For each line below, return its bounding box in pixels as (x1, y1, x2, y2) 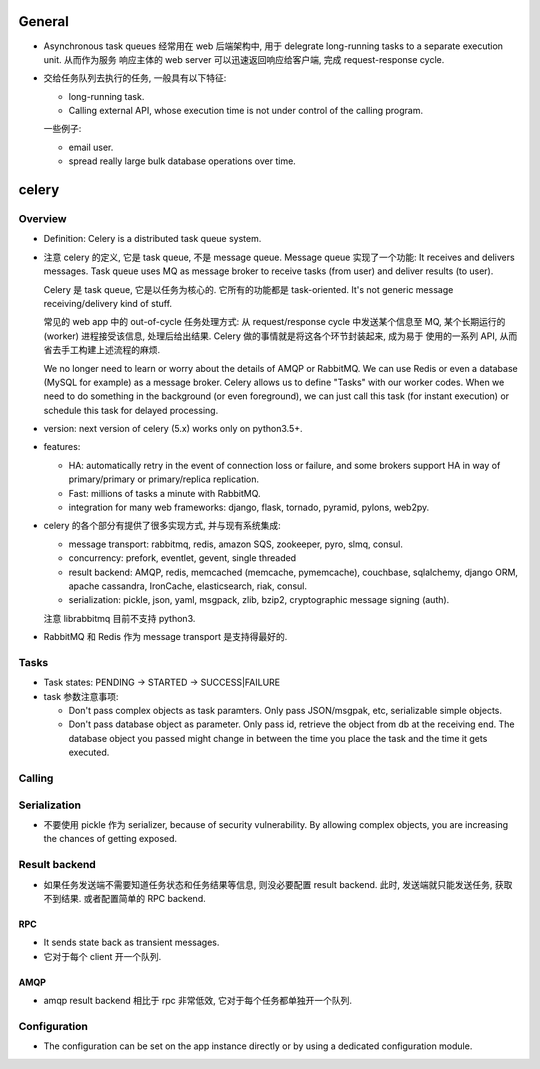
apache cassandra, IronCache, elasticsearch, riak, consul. (68, 580, 308, 592)
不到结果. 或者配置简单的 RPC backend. (43, 892, 206, 904)
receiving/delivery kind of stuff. (43, 297, 173, 309)
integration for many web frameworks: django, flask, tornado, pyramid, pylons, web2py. (68, 501, 430, 514)
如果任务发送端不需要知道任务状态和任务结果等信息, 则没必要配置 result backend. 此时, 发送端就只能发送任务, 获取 (43, 878, 513, 890)
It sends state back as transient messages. (43, 936, 220, 949)
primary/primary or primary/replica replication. (68, 473, 260, 485)
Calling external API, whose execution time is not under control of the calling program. (68, 105, 424, 117)
